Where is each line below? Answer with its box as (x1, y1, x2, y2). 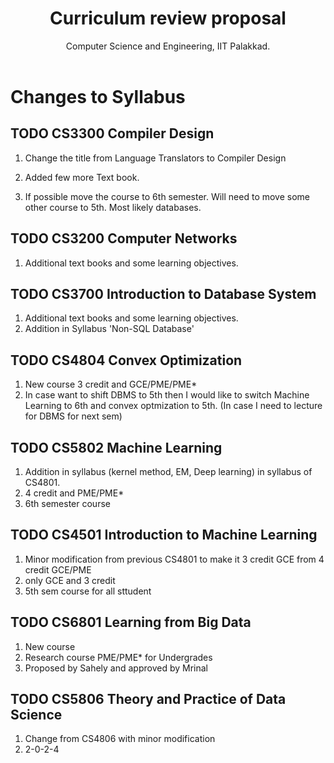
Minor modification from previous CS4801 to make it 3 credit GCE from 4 (24, 553, 325, 565)
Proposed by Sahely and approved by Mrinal (24, 662, 208, 674)
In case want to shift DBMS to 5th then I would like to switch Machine (24, 389, 310, 401)
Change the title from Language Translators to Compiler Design (24, 152, 287, 164)
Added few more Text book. (24, 171, 140, 183)
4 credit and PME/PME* (24, 487, 125, 499)
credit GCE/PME (24, 563, 92, 576)
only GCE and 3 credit (24, 574, 116, 586)
